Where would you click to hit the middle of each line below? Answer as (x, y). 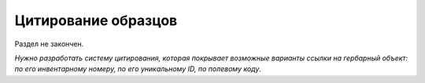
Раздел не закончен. (49, 44)
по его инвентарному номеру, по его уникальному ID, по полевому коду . (138, 69)
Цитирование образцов (96, 20)
